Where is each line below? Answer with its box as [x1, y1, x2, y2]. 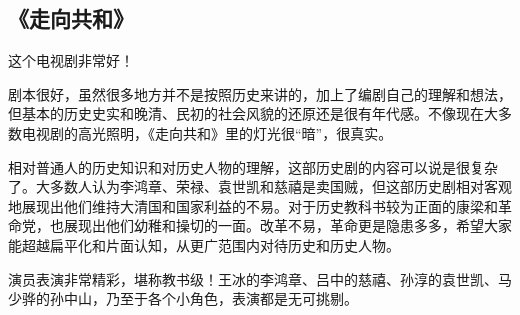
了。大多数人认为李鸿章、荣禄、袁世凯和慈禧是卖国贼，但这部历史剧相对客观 [8, 176, 512, 197]
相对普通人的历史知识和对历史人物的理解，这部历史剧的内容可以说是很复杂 [8, 156, 498, 177]
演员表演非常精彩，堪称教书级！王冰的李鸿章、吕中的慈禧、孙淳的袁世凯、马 [8, 268, 512, 289]
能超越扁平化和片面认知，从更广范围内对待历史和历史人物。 [8, 234, 400, 255]
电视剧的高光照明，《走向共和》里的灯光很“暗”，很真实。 [21, 122, 393, 143]
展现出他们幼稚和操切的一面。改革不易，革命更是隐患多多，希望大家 [63, 215, 512, 236]
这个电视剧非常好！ [8, 50, 134, 71]
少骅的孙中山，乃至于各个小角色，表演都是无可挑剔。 [8, 288, 358, 309]
